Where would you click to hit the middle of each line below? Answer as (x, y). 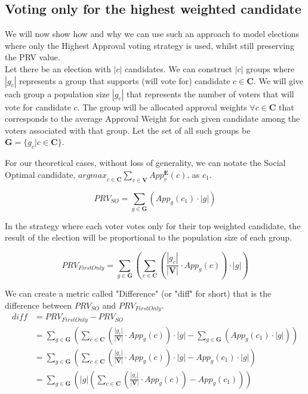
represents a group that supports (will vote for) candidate (125, 80)
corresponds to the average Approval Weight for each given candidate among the (153, 118)
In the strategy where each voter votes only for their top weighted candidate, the (153, 225)
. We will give (278, 80)
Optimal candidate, (40, 174)
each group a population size (57, 93)
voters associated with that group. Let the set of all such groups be (128, 130)
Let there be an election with (58, 68)
